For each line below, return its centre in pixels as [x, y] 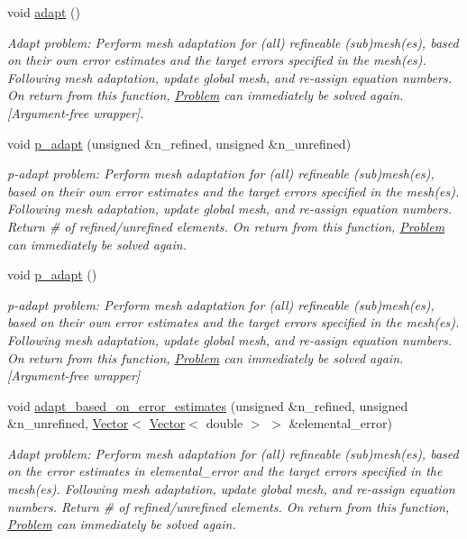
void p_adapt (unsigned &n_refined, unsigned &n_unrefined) [179, 143]
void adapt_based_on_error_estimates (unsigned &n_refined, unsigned [208, 405]
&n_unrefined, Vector [68, 423]
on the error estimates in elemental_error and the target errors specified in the [225, 471]
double [224, 423]
